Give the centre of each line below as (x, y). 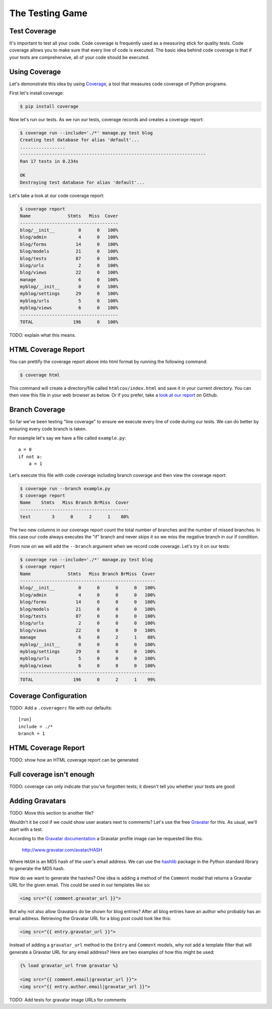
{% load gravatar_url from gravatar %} (69, 965)
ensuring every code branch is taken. (48, 429)
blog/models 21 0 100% (69, 251)
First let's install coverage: (37, 93)
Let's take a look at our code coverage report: (57, 195)
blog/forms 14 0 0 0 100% (88, 602)
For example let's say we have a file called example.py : (68, 438)
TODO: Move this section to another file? (52, 813)
